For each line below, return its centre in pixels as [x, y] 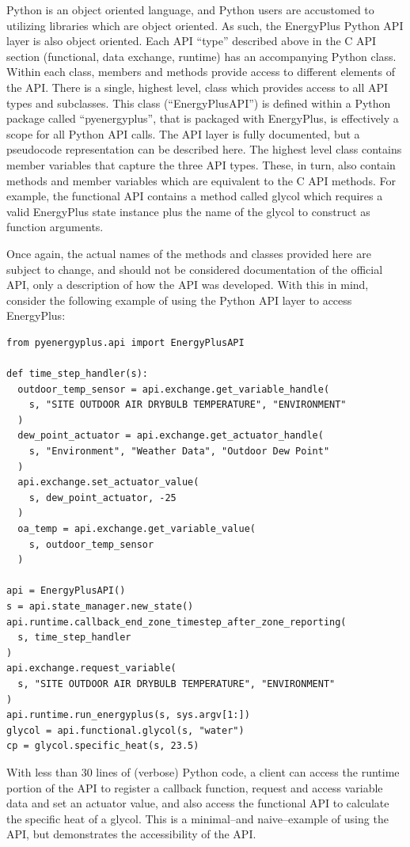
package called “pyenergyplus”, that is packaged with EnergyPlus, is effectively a [203, 118]
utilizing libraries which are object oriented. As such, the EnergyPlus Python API [205, 25]
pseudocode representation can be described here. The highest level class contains [204, 149]
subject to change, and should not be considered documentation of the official [195, 269]
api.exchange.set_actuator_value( [108, 482]
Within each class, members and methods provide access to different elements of [201, 72]
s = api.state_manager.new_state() [100, 606]
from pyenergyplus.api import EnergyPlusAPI [125, 342]
